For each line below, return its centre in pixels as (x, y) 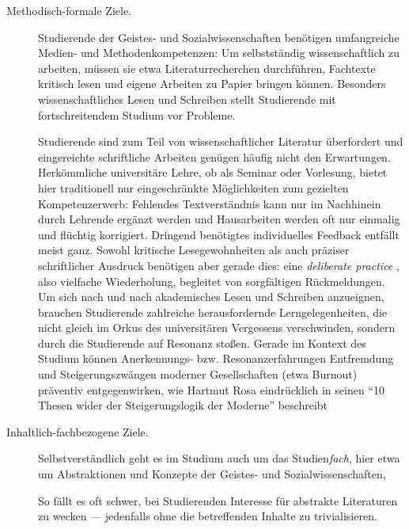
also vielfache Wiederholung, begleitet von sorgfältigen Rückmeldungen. (212, 281)
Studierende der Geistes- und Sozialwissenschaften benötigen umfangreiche (219, 37)
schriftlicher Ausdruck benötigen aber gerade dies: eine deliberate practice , (219, 265)
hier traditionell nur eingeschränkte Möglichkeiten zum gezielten (193, 187)
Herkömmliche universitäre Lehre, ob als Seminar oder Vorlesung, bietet (213, 172)
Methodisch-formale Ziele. (69, 10)
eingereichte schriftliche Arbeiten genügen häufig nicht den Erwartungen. (214, 156)
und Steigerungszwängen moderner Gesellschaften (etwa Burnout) (198, 374)
